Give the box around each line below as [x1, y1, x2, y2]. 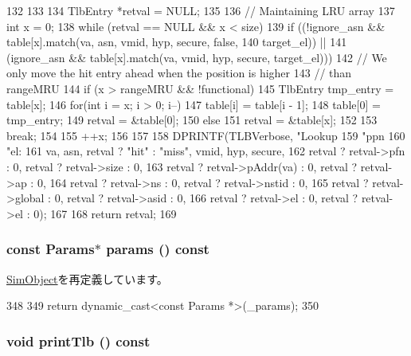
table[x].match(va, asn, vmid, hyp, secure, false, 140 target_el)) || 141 [6, 33, 347, 50]
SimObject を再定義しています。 [6, 270, 168, 287]
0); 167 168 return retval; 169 [33, 205, 177, 221]
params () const [106, 239, 209, 259]
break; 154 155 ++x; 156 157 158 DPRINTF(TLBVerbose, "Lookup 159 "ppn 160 [6, 127, 405, 143]
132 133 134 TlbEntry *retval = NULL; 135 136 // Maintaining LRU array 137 [6, 2, 395, 18]
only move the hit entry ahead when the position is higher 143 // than [6, 65, 352, 81]
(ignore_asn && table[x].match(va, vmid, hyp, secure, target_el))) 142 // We [6, 49, 387, 65]
